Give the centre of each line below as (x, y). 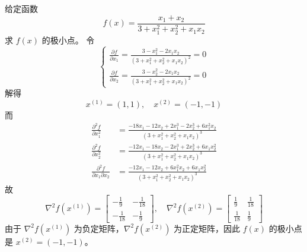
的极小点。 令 (68, 40)
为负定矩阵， (99, 228)
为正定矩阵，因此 (207, 228)
